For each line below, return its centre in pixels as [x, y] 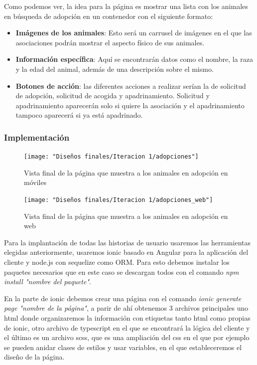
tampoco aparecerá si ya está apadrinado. [79, 115]
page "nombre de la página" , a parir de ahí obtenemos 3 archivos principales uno [126, 308]
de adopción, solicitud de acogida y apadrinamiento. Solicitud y [113, 95]
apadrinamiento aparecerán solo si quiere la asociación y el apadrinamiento [130, 105]
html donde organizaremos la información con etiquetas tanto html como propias [127, 318]
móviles [35, 182]
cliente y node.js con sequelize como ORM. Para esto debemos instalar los [117, 262]
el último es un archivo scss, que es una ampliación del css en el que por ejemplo [127, 337]
